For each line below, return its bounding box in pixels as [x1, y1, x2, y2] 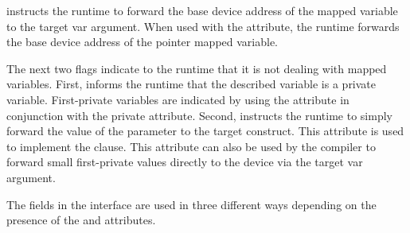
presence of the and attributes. [6, 212, 156, 228]
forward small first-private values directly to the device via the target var [6, 153, 363, 170]
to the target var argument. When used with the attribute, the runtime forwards [6, 17, 400, 34]
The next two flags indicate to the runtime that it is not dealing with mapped [6, 60, 387, 76]
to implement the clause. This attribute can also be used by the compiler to [6, 138, 376, 154]
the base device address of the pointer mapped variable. [6, 33, 279, 50]
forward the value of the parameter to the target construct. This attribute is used [6, 122, 404, 139]
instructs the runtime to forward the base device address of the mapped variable [6, 2, 398, 18]
